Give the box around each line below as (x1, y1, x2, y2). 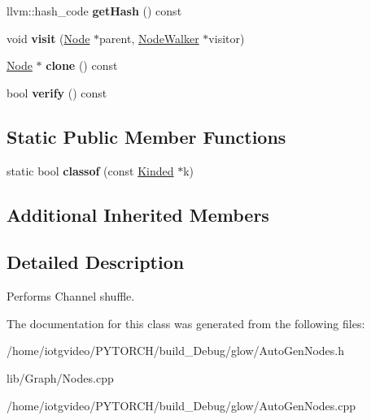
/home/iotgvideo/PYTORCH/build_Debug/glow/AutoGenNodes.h (7, 342, 344, 359)
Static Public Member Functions (7, 123, 286, 149)
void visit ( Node (7, 29, 90, 46)
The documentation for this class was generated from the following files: (7, 314, 365, 331)
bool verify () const (7, 84, 107, 101)
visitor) (208, 29, 245, 46)
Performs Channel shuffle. (7, 288, 135, 305)
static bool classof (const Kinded (7, 162, 174, 179)
